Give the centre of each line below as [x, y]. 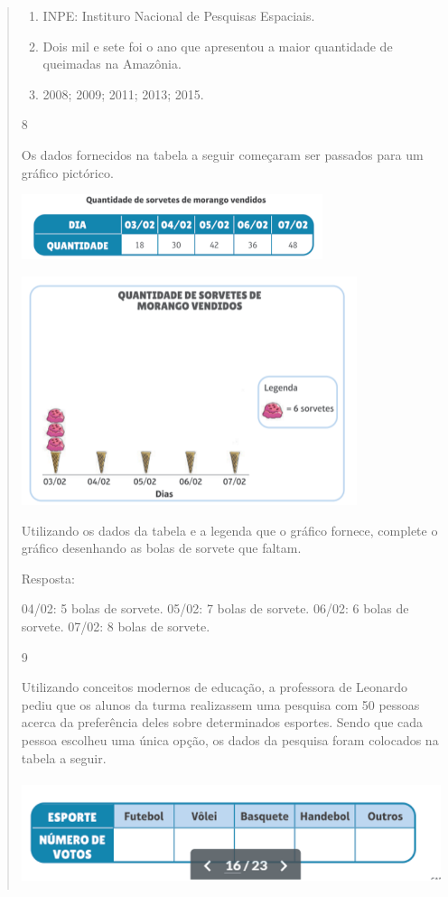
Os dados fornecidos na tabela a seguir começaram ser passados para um [222, 154]
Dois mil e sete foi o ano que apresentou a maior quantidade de [218, 46]
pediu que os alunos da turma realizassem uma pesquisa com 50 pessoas [220, 704]
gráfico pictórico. [67, 172]
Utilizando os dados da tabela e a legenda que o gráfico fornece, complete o [229, 530]
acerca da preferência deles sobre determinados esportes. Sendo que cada [222, 722]
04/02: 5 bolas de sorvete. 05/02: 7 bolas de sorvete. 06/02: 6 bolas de [215, 608]
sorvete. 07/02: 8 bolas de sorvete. [116, 626]
